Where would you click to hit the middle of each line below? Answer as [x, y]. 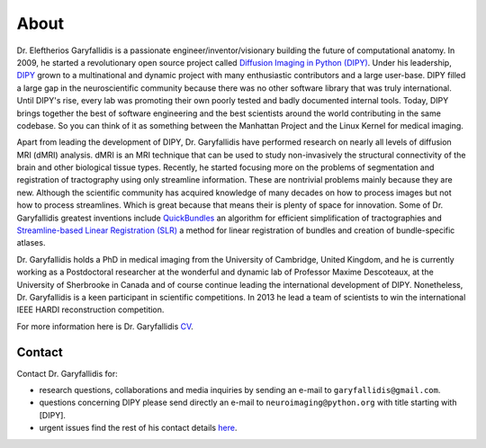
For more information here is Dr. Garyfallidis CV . [105, 326]
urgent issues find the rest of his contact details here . [138, 428]
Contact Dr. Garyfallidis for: [67, 373]
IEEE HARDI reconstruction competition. [90, 309]
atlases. [31, 243]
